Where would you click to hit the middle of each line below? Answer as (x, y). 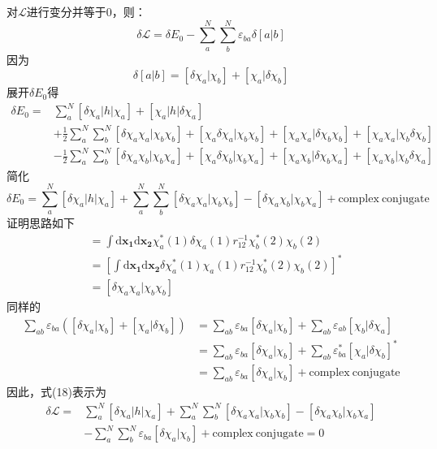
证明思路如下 (41, 223)
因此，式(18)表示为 (56, 392)
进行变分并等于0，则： (86, 11)
